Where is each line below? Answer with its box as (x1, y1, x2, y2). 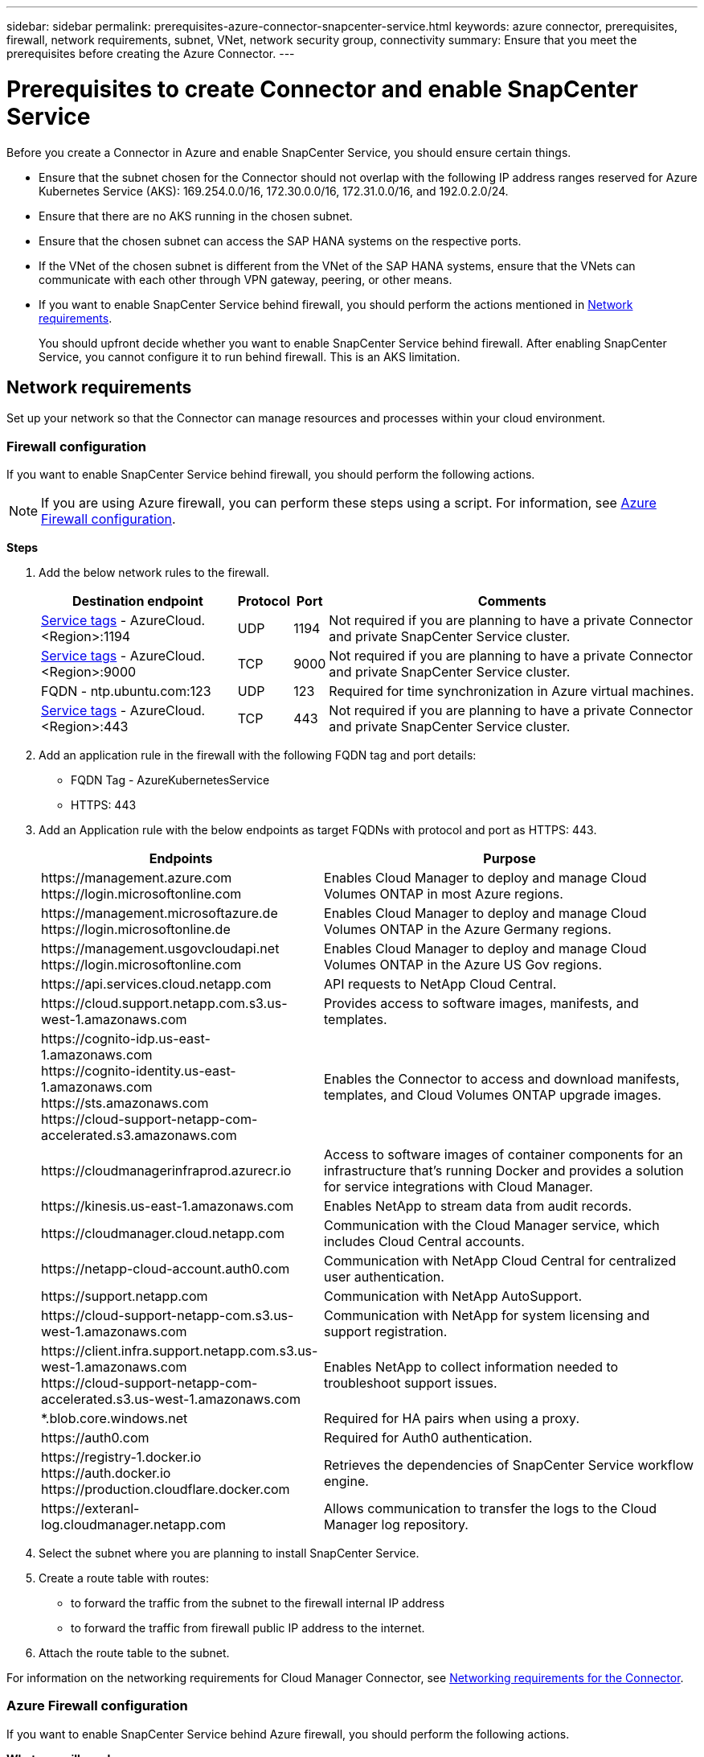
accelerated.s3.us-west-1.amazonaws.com (41, 1391, 301, 1408)
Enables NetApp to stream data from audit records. (324, 1198, 632, 1215)
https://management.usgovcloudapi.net (41, 940, 280, 957)
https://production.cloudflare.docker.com (41, 1481, 290, 1498)
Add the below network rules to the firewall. (39, 566, 270, 580)
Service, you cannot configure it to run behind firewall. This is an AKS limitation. (39, 349, 460, 364)
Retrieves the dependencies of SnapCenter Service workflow (324, 1457, 694, 1474)
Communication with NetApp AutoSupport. (324, 1288, 583, 1305)
